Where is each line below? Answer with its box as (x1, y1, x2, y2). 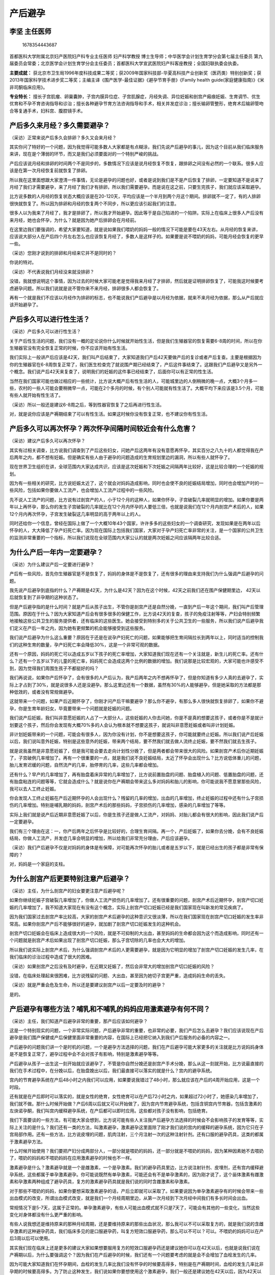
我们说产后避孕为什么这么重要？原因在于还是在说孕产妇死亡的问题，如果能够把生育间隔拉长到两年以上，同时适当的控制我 (9, 634, 264, 641)
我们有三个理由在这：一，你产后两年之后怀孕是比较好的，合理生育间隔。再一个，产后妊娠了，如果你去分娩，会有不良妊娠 (9, 828, 264, 834)
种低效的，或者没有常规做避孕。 (9, 688, 76, 695)
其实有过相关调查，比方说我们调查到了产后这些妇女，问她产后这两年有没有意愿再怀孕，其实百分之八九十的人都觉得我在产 (9, 447, 264, 453)
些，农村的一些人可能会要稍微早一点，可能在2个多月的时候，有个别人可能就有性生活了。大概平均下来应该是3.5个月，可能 (9, 385, 264, 391)
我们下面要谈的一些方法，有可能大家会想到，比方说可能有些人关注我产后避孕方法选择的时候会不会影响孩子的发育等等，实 (9, 1117, 264, 1123)
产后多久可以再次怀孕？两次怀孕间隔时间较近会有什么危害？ (9, 424, 197, 433)
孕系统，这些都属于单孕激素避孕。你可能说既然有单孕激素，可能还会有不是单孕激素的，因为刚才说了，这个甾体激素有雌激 (9, 1171, 264, 1178)
